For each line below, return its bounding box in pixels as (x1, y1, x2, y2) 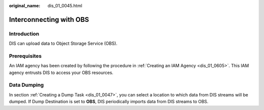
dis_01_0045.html (47, 3, 83, 8)
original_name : (9, 3, 41, 8)
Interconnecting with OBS (9, 15, 89, 24)
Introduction (9, 30, 39, 37)
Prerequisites (9, 53, 42, 59)
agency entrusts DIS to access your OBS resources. (9, 70, 113, 75)
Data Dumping (9, 82, 44, 89)
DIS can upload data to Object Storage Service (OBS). (9, 40, 117, 46)
